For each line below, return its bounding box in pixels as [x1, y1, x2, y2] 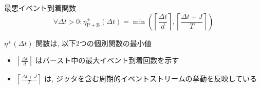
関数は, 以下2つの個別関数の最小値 [35, 37, 152, 48]
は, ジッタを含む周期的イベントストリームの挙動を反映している [44, 73, 257, 84]
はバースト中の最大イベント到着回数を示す [35, 55, 179, 65]
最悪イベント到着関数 [4, 3, 76, 13]
